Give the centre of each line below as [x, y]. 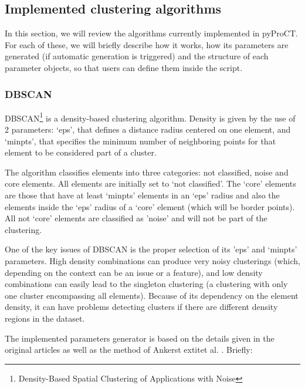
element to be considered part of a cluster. [81, 152]
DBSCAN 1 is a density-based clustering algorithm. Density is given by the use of [150, 117]
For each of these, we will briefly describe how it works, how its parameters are [147, 44]
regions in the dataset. [45, 318]
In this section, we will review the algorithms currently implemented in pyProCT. [151, 33]
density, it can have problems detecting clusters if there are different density [141, 307]
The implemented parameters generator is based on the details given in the [140, 338]
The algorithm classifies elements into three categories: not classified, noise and [147, 172]
